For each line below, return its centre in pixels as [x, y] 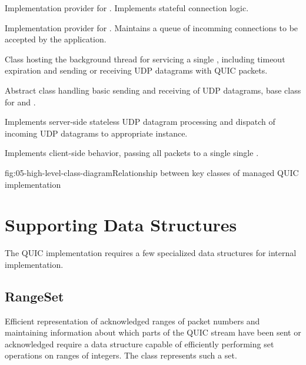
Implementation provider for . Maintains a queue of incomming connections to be [152, 27]
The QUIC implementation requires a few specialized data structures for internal [151, 253]
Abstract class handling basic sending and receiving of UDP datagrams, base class [153, 90]
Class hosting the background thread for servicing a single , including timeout [145, 59]
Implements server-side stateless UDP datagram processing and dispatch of [140, 122]
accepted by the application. [56, 39]
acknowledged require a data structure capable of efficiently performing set [139, 344]
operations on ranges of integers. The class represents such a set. [121, 355]
